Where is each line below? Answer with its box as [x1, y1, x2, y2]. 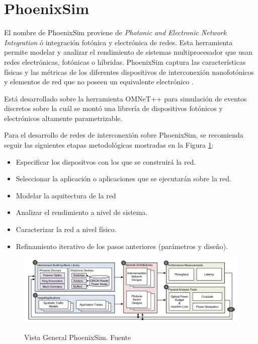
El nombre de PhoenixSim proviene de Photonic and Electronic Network [4, 27, 227, 38]
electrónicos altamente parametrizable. [4, 112, 123, 123]
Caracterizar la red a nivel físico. [16, 224, 117, 235]
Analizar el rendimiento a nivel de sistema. [16, 207, 148, 217]
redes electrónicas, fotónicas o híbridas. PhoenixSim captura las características [4, 56, 246, 67]
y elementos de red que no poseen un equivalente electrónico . [4, 76, 194, 87]
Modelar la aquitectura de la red [16, 190, 116, 200]
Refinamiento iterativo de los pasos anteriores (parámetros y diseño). [16, 241, 228, 251]
